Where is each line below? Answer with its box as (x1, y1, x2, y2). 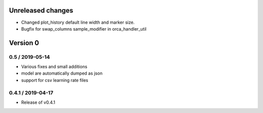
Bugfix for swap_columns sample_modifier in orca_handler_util (21, 26, 147, 32)
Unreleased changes (9, 6, 74, 15)
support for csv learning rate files (21, 77, 89, 83)
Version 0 (9, 39, 39, 47)
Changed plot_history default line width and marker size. (21, 19, 135, 25)
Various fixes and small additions (21, 64, 88, 70)
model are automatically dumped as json (21, 70, 103, 76)
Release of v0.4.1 (21, 99, 56, 105)
